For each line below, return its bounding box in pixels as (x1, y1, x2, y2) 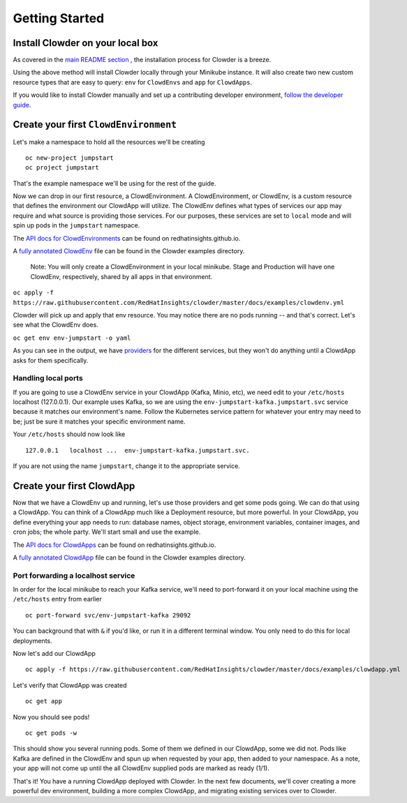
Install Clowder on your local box (13, 37, 158, 49)
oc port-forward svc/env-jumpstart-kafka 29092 (25, 611, 191, 619)
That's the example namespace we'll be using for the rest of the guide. (13, 179, 216, 188)
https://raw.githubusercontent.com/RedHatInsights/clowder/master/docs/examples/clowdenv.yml (13, 299, 345, 306)
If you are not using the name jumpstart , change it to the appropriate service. (13, 462, 240, 470)
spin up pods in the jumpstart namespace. (13, 221, 140, 230)
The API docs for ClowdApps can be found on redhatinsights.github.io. (13, 541, 216, 549)
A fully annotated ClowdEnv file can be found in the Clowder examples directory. (13, 247, 245, 255)
